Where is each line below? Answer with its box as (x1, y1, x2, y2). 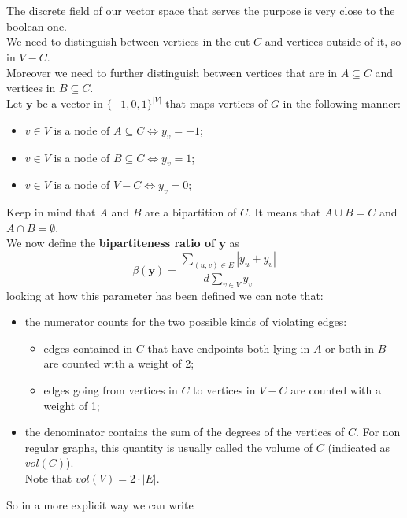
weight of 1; (43, 397, 100, 413)
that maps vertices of (165, 95, 268, 112)
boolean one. (6, 17, 68, 34)
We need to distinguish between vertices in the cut (6, 33, 250, 50)
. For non (356, 424, 401, 440)
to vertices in (193, 382, 256, 398)
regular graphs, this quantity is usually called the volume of (24, 438, 313, 455)
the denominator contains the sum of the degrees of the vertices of (24, 424, 345, 440)
